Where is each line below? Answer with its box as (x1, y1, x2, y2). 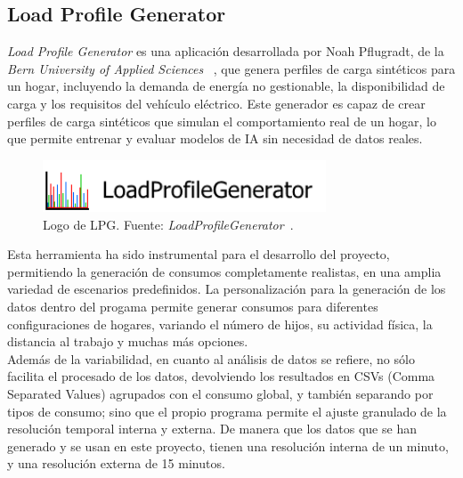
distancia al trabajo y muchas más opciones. (7, 332, 248, 351)
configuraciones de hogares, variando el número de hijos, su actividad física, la (7, 314, 433, 333)
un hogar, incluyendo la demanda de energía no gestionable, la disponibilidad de (7, 77, 445, 95)
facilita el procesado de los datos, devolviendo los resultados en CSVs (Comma (7, 367, 435, 385)
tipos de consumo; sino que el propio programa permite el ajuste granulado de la (7, 401, 447, 420)
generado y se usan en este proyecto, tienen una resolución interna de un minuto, (7, 436, 449, 455)
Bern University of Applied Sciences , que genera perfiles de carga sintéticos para (7, 59, 456, 77)
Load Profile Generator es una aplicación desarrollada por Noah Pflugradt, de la (7, 42, 444, 61)
